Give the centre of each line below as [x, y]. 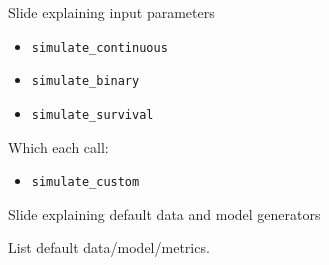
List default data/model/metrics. [109, 247]
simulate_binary [85, 81]
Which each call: [58, 146]
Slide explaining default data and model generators [164, 213]
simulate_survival [92, 114]
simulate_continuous [99, 47]
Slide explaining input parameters [111, 12]
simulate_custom [85, 182]
